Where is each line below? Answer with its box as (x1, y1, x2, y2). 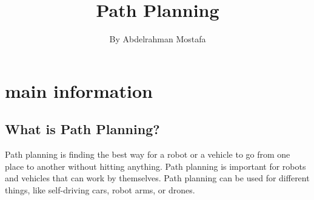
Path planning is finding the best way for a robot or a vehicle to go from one (5, 148, 290, 161)
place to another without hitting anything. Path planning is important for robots (5, 160, 306, 172)
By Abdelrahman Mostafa (109, 33, 206, 45)
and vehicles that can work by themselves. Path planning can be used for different (5, 172, 310, 184)
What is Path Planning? (5, 120, 160, 138)
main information (5, 78, 153, 103)
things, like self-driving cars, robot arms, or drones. (5, 183, 195, 196)
